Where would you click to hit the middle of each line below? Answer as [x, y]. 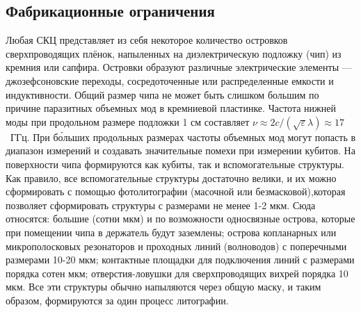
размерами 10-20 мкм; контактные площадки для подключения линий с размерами [180, 260]
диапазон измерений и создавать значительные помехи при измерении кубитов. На [180, 150]
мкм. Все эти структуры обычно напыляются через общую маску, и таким [163, 287]
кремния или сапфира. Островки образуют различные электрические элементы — [179, 67]
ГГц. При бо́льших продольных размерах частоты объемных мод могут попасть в [183, 137]
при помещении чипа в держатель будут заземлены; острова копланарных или [171, 232]
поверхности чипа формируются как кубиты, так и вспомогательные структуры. [175, 164]
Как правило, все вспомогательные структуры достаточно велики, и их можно [171, 178]
